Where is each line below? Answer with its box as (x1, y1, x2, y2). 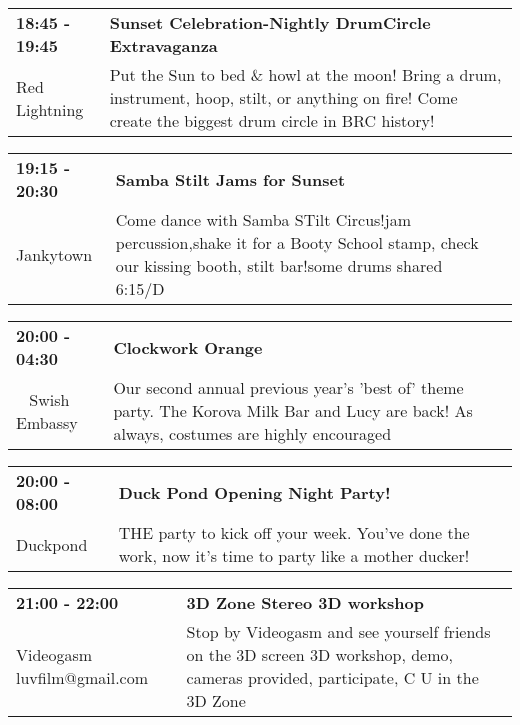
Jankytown (16, 242, 93, 266)
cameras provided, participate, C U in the (186, 666, 479, 689)
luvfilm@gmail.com (16, 666, 149, 689)
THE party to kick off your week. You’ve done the (118, 521, 470, 544)
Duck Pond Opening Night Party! (118, 480, 391, 504)
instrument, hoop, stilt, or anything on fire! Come (109, 86, 458, 109)
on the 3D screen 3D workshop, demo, (186, 643, 453, 666)
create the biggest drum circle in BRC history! (109, 109, 435, 132)
